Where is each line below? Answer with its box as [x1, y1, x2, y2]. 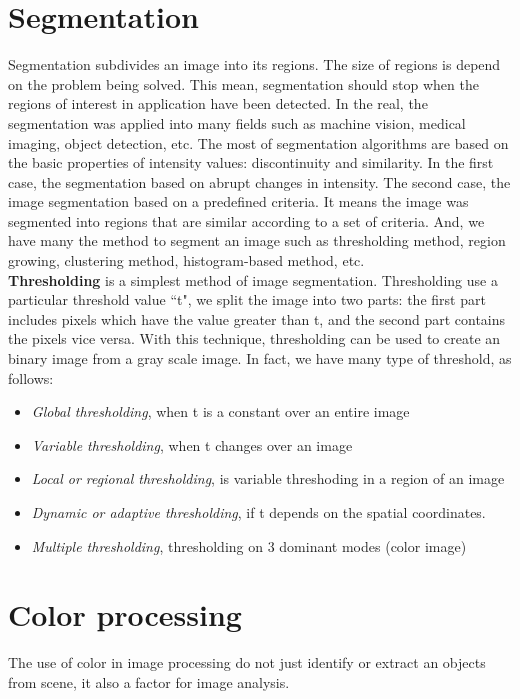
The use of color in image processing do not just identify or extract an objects [8, 652, 486, 673]
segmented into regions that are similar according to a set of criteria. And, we [8, 210, 485, 231]
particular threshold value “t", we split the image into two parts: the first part [8, 289, 486, 310]
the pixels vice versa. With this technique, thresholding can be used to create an [8, 328, 501, 349]
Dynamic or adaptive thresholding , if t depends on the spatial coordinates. [31, 502, 486, 522]
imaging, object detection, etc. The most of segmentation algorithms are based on [8, 132, 509, 153]
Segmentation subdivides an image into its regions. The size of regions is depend [8, 54, 501, 75]
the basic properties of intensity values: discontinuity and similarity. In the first [8, 152, 494, 173]
